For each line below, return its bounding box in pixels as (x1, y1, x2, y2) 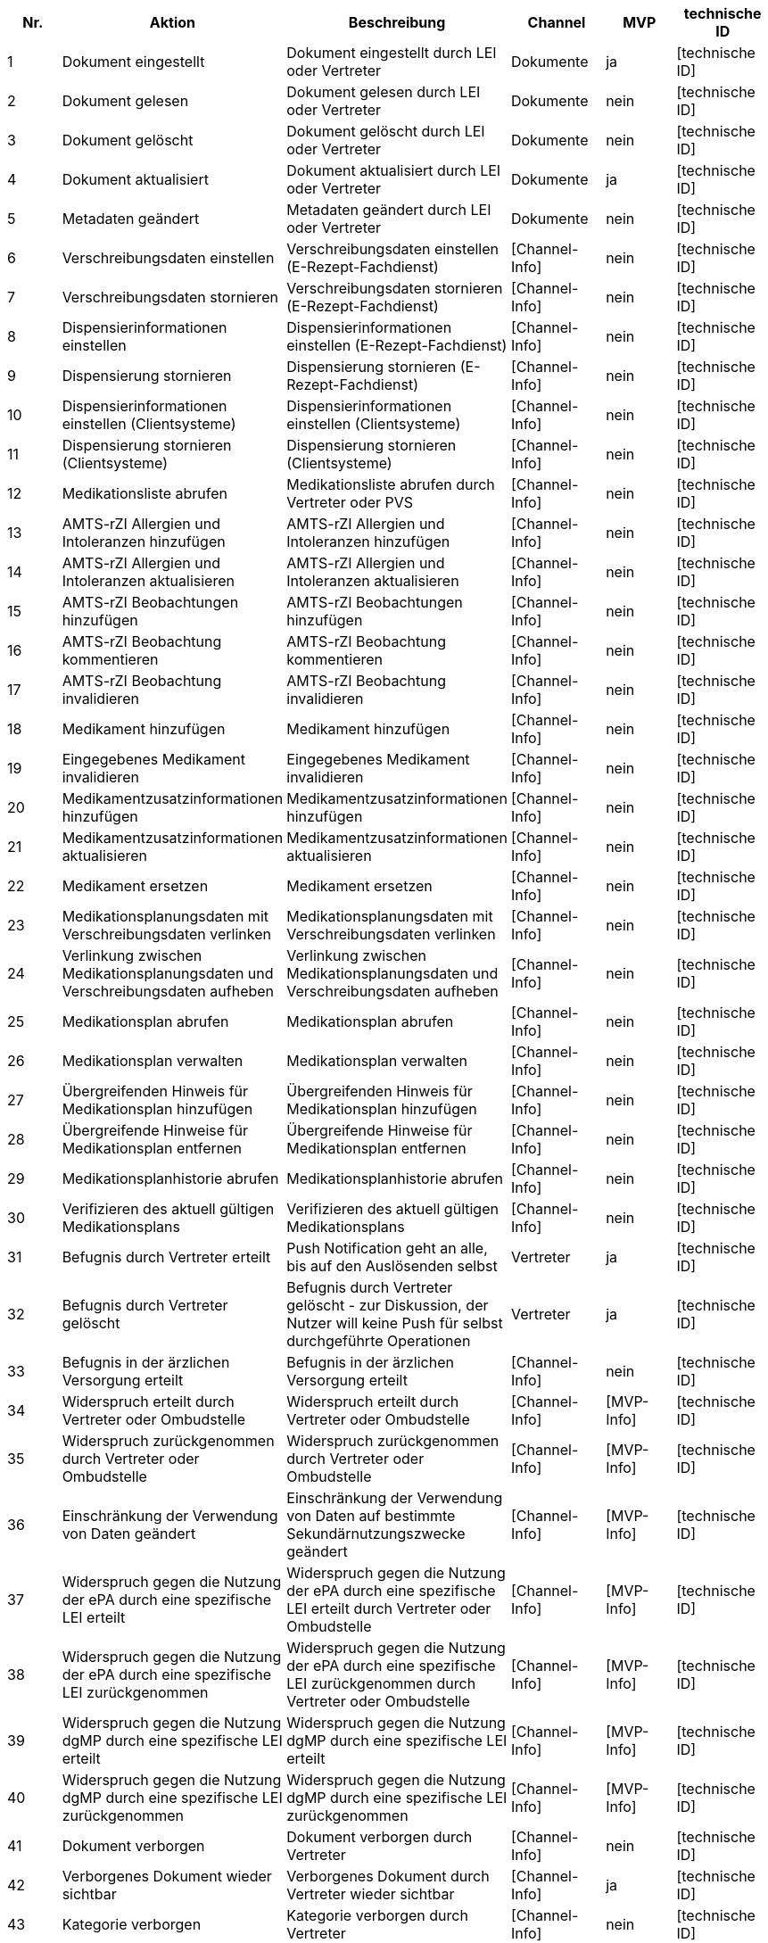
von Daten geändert (62, 1525, 196, 1542)
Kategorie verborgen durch (286, 1906, 468, 1924)
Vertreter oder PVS (286, 493, 414, 511)
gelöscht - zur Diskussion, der (286, 1296, 489, 1314)
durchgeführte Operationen (286, 1332, 471, 1350)
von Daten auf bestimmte (286, 1507, 456, 1525)
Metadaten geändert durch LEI (286, 201, 491, 219)
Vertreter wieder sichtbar (286, 1885, 455, 1903)
